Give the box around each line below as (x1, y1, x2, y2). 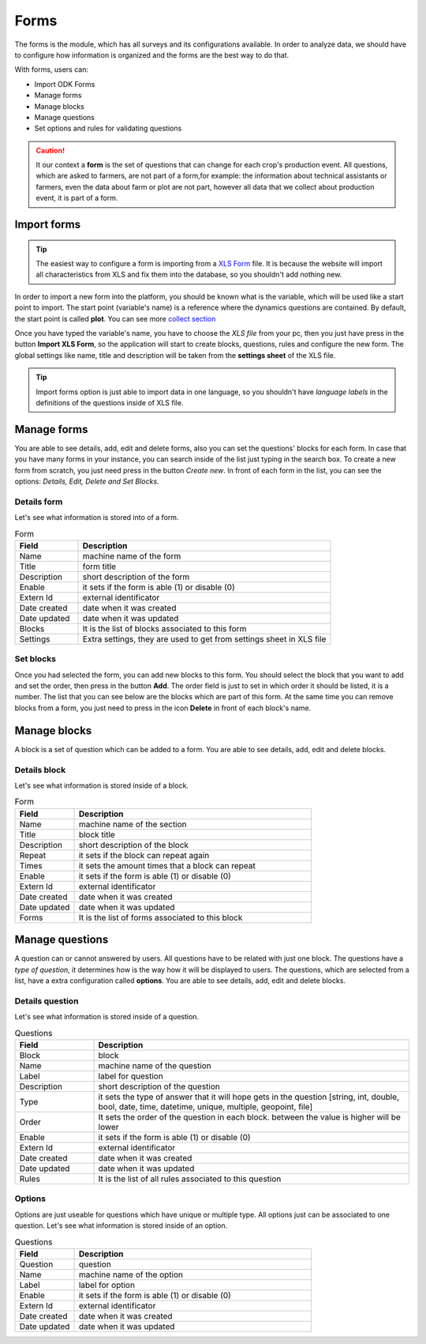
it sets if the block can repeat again (78, 849, 210, 860)
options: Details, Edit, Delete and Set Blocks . (14, 476, 159, 486)
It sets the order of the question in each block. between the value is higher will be (98, 1111, 402, 1122)
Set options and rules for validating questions (34, 123, 182, 134)
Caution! (35, 145, 65, 155)
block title (78, 829, 116, 840)
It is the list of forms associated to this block (78, 912, 243, 923)
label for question (98, 1071, 163, 1082)
